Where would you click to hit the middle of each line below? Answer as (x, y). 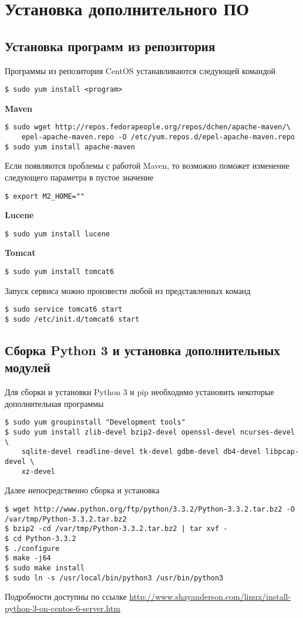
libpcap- (282, 452)
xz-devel (38, 471)
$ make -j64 (28, 558)
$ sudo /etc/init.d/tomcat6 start (72, 319)
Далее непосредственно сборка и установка (82, 490)
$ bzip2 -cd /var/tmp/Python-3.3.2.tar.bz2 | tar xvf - (116, 529)
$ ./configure (32, 548)
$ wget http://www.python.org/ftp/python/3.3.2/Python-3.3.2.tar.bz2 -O (150, 509)
